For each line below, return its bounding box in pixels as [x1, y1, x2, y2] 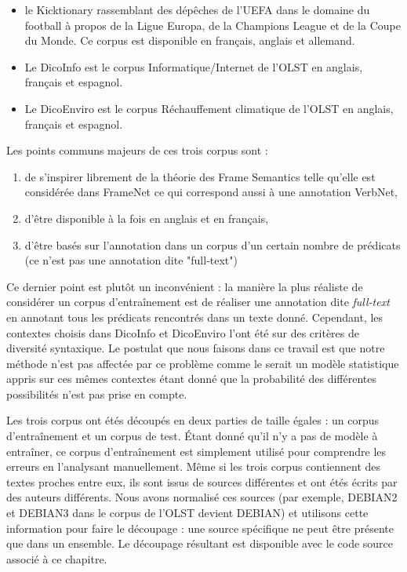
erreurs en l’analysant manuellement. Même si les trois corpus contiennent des [6, 458, 381, 475]
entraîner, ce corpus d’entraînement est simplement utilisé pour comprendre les [6, 443, 387, 459]
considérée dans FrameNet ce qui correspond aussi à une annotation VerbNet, [24, 184, 398, 200]
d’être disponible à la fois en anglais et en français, [24, 209, 269, 226]
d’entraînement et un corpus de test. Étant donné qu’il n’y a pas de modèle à [6, 428, 378, 444]
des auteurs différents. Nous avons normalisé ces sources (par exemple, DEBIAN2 [6, 489, 398, 505]
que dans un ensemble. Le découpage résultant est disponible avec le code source [6, 535, 394, 552]
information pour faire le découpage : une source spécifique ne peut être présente [6, 519, 394, 536]
